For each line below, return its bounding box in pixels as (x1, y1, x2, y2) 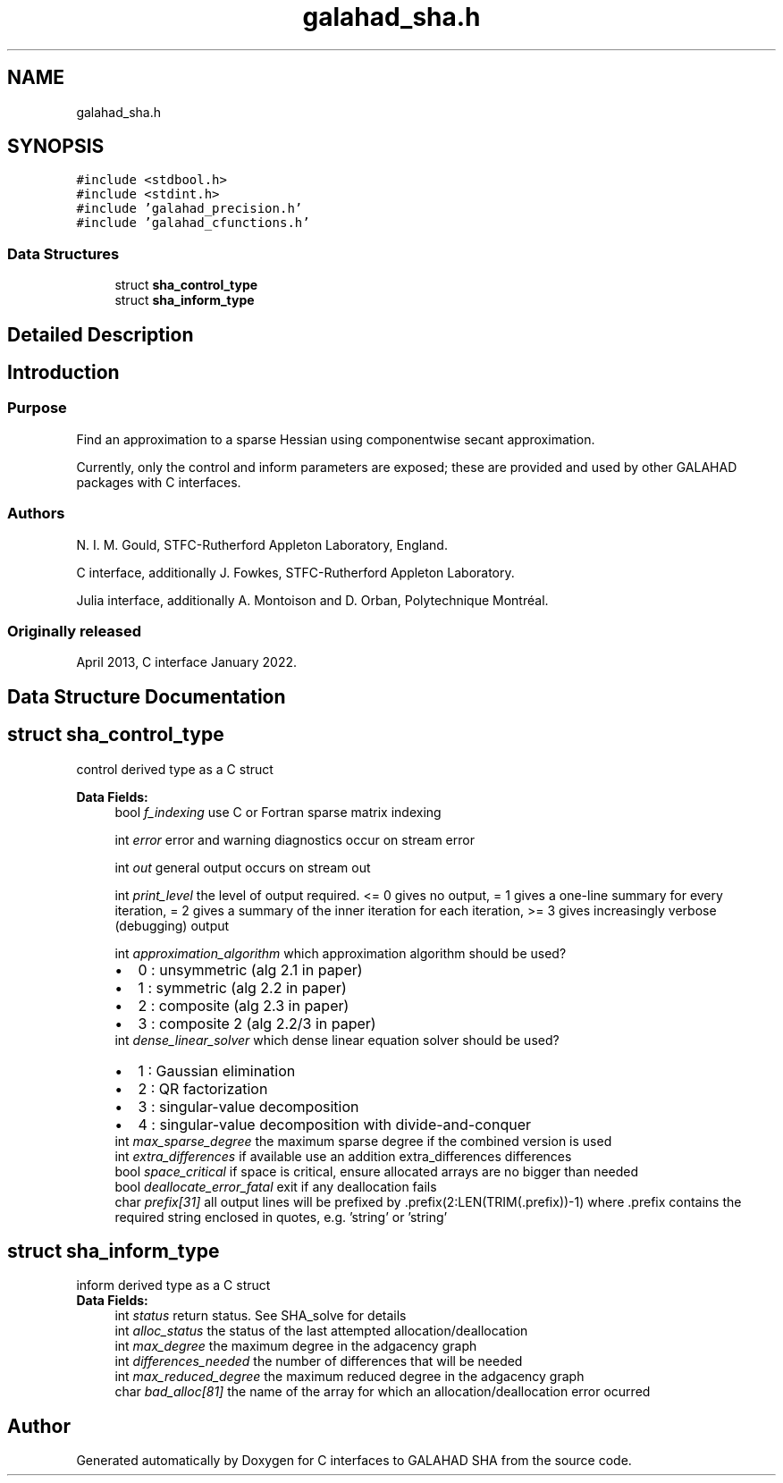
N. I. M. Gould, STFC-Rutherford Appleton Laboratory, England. (76, 536, 448, 552)
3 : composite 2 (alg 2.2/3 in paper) (138, 1014, 376, 1032)
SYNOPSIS (7, 135, 105, 158)
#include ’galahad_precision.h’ (76, 201, 303, 216)
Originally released (7, 621, 142, 640)
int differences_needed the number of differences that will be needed (114, 1353, 523, 1369)
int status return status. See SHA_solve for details (114, 1308, 407, 1324)
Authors (7, 504, 65, 523)
